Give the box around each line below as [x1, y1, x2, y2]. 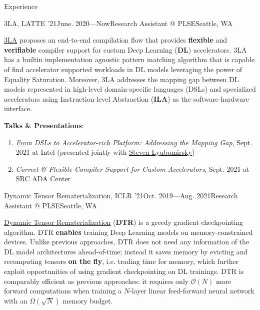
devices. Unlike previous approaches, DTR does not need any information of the [4, 236, 249, 247]
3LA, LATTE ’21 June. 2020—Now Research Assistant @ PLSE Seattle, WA [4, 18, 232, 28]
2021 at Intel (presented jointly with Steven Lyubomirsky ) [15, 147, 195, 157]
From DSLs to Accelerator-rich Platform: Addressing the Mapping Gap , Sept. [15, 137, 252, 147]
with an [4, 295, 27, 305]
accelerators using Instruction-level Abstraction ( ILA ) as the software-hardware [4, 93, 249, 104]
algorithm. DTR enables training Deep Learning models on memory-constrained [4, 226, 253, 237]
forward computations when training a [4, 285, 122, 296]
